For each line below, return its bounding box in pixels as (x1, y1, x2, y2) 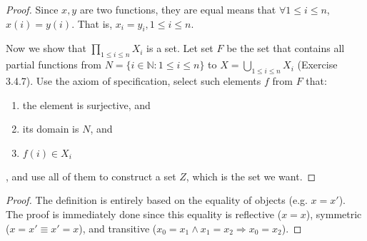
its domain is (22, 121, 79, 136)
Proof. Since (6, 2, 59, 16)
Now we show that (6, 41, 86, 56)
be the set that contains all (226, 41, 345, 56)
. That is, (71, 16, 113, 31)
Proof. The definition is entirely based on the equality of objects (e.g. (6, 193, 308, 207)
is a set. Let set (146, 41, 213, 56)
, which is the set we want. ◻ (186, 168, 316, 183)
